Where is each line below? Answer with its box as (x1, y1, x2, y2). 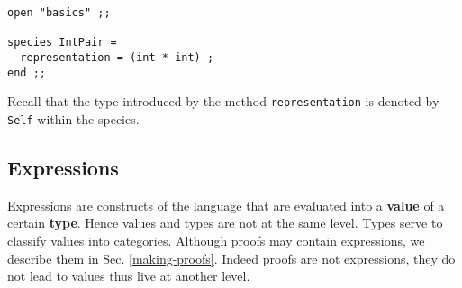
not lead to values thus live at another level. (7, 266, 250, 285)
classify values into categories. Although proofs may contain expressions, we (7, 230, 425, 249)
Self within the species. (7, 109, 140, 128)
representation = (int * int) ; (20, 50, 214, 64)
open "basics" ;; (7, 6, 111, 19)
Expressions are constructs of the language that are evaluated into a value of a (7, 195, 445, 214)
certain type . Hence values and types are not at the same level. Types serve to (7, 213, 443, 232)
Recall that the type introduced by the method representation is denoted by (7, 92, 439, 111)
